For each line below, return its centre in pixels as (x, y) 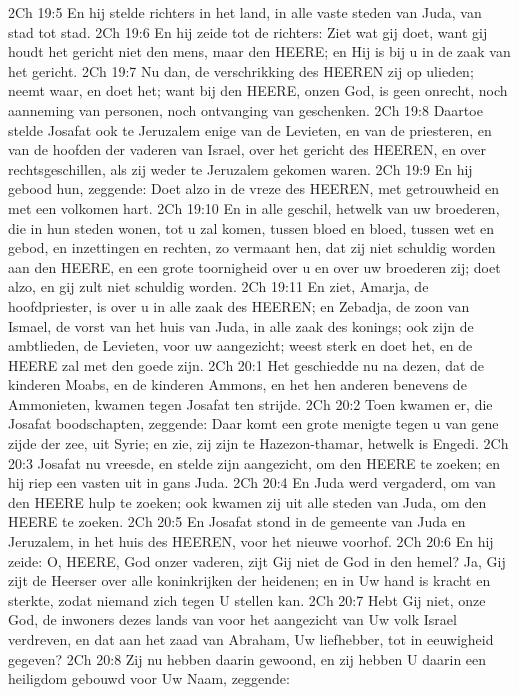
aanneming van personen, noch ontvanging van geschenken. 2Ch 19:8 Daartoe (245, 109)
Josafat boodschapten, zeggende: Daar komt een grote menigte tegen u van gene (253, 423)
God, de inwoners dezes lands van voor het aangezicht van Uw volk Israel (232, 619)
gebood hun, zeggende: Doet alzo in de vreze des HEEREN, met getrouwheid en (254, 188)
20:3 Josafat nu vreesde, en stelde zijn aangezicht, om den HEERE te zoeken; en (254, 462)
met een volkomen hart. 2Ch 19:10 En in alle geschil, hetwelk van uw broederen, (254, 207)
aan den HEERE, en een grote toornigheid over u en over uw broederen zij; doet (254, 266)
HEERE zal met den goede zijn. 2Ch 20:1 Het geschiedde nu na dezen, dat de (246, 364)
